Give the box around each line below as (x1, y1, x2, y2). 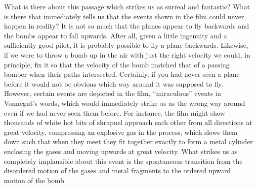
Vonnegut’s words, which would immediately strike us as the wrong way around (4, 97, 245, 108)
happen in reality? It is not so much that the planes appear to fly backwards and (4, 21, 249, 31)
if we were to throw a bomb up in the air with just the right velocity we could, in (4, 49, 250, 60)
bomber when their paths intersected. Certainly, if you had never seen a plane (4, 69, 240, 79)
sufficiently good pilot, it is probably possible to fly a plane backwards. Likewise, (4, 40, 248, 50)
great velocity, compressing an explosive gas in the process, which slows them (4, 126, 238, 137)
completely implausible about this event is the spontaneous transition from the (4, 156, 243, 166)
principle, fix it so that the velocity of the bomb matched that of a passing (4, 59, 230, 69)
